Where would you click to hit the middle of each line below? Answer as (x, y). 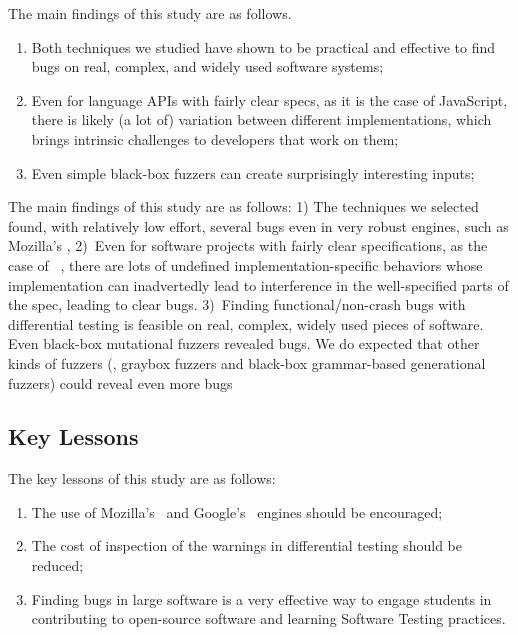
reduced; (57, 565)
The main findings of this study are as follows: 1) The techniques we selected (243, 206)
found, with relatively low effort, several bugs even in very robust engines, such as (258, 225)
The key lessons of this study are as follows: (142, 478)
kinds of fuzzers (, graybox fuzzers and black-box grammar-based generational (247, 362)
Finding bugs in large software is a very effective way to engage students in (261, 598)
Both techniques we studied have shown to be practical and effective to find (263, 46)
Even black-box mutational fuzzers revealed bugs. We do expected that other (244, 343)
